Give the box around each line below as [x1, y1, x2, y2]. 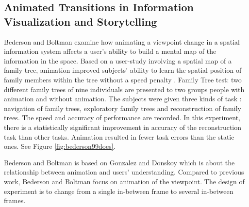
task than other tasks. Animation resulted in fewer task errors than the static [4, 131, 234, 142]
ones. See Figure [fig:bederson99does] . [4, 141, 116, 151]
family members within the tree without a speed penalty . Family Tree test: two [4, 74, 242, 84]
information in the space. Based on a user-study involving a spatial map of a [4, 55, 232, 65]
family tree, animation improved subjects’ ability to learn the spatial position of [4, 65, 242, 75]
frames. [4, 195, 26, 206]
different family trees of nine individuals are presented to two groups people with [4, 84, 245, 94]
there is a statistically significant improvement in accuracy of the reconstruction [4, 122, 242, 132]
